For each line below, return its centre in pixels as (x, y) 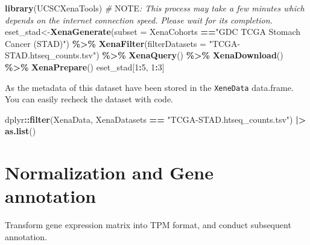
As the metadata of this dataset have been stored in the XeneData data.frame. (149, 87)
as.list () (21, 131)
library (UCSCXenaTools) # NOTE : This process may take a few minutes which (155, 8)
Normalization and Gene (109, 172)
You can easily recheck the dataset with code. (89, 99)
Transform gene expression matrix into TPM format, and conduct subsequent (148, 225)
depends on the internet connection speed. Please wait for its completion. (139, 20)
